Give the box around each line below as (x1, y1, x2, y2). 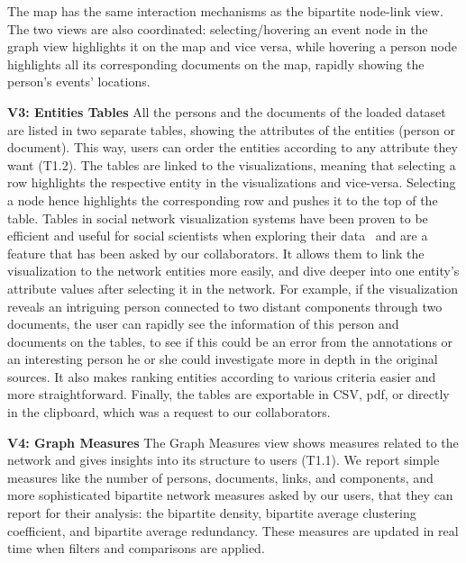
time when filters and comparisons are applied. (7, 539, 265, 558)
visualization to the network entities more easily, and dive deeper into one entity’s (7, 261, 460, 280)
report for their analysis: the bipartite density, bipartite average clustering (7, 504, 416, 522)
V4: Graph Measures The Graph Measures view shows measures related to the (7, 432, 459, 451)
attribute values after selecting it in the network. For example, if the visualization (7, 278, 458, 297)
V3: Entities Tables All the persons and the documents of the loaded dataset (7, 102, 446, 121)
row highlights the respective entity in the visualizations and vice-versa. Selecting (7, 173, 456, 192)
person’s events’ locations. (7, 72, 151, 91)
